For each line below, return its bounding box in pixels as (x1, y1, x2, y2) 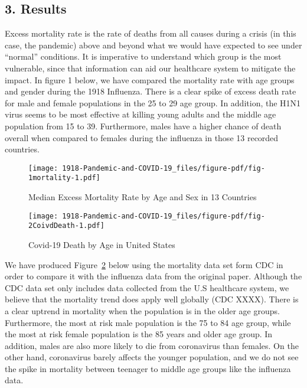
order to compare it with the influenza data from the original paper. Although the (5, 270, 302, 282)
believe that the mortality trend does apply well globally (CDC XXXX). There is (5, 293, 299, 305)
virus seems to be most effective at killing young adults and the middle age (5, 108, 276, 120)
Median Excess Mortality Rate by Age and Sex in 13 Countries (28, 191, 257, 203)
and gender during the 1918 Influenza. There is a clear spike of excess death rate (5, 85, 296, 97)
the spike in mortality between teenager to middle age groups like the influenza (5, 362, 291, 374)
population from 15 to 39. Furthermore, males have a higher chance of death (5, 119, 282, 132)
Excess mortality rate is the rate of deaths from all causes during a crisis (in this (5, 27, 296, 40)
